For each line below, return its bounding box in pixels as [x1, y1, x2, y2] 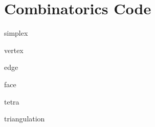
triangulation [4, 113, 45, 124]
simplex [4, 28, 28, 38]
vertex [4, 44, 24, 55]
